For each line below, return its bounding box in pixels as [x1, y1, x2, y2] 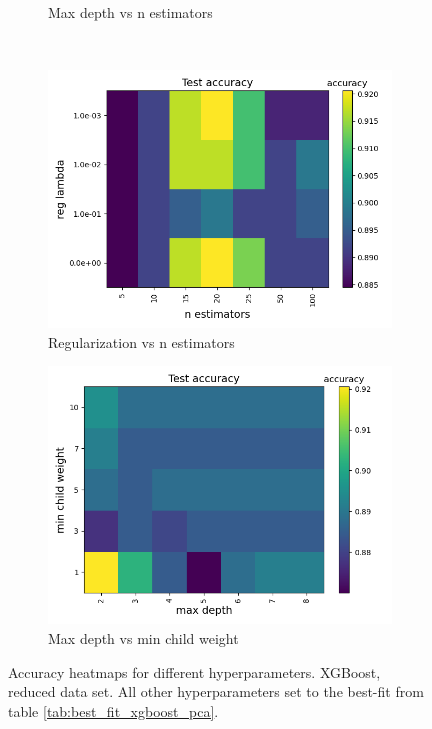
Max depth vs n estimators [48, 2, 213, 22]
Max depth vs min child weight [48, 627, 239, 648]
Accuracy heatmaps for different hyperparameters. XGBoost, [8, 661, 381, 682]
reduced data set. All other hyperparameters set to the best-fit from [8, 681, 424, 702]
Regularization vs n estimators [48, 331, 235, 352]
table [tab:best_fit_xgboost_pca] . [8, 700, 219, 721]
